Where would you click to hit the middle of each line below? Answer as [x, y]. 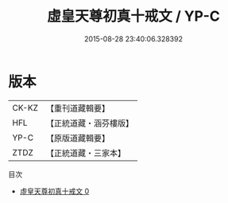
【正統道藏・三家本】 [85, 153]
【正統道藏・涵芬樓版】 [89, 123]
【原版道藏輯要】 [77, 138]
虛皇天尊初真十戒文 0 [54, 191]
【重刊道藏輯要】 [77, 108]
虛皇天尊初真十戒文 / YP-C [133, 16]
